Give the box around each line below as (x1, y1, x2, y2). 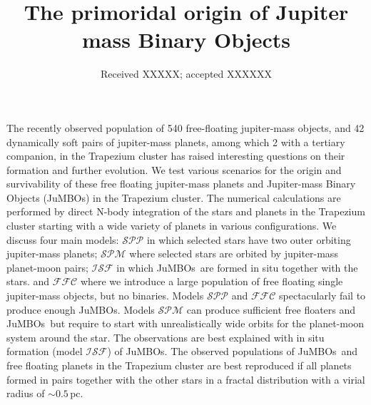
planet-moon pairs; (6, 260, 88, 275)
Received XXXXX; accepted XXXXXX (100, 66, 273, 81)
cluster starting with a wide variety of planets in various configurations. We (6, 218, 337, 233)
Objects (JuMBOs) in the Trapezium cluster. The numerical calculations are (6, 190, 341, 205)
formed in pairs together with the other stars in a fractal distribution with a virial (6, 371, 365, 386)
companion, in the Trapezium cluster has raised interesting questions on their (6, 148, 345, 163)
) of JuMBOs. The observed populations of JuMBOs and (107, 344, 358, 359)
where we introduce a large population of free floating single (80, 274, 343, 289)
